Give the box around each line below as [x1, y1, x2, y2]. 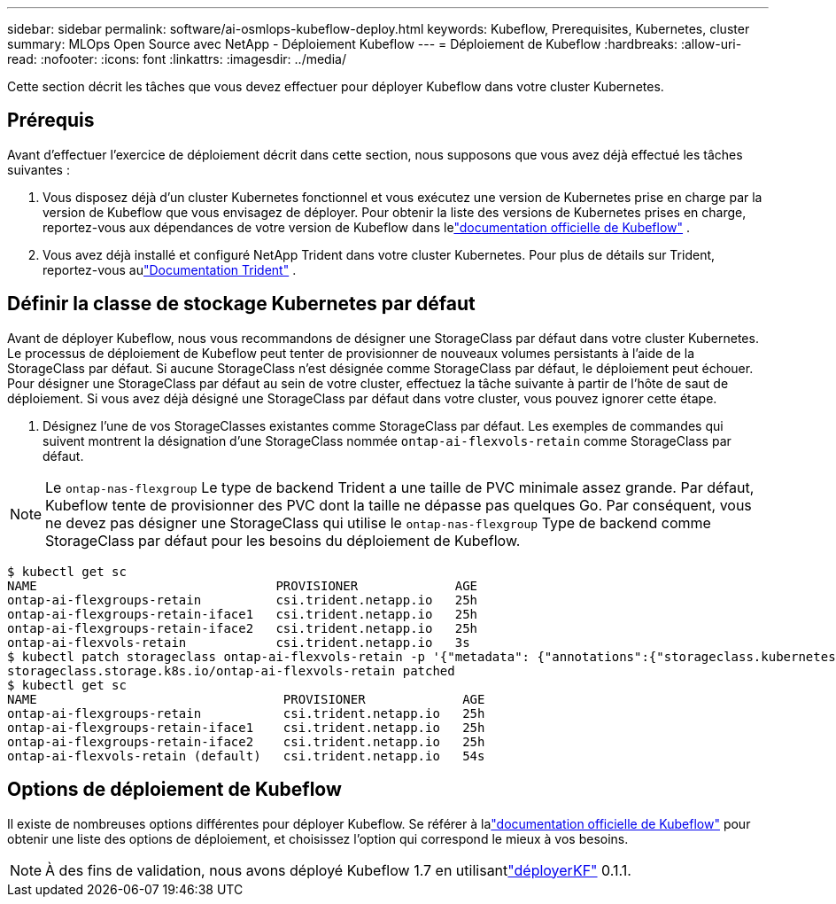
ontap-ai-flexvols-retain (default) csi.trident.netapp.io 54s [7, 748, 485, 763]
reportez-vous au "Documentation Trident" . [43, 261, 297, 277]
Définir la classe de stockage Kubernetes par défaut [7, 292, 476, 316]
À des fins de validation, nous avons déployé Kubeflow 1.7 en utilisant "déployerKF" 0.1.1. [45, 861, 631, 879]
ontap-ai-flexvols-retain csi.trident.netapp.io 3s [7, 635, 470, 650]
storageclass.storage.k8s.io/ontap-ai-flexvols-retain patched [7, 663, 455, 678]
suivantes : [7, 161, 70, 177]
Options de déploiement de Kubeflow [7, 778, 342, 801]
